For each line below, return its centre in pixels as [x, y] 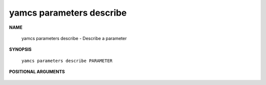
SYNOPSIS [20, 49]
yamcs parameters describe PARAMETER [67, 61]
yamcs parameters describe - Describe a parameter [74, 38]
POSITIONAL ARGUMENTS [37, 72]
